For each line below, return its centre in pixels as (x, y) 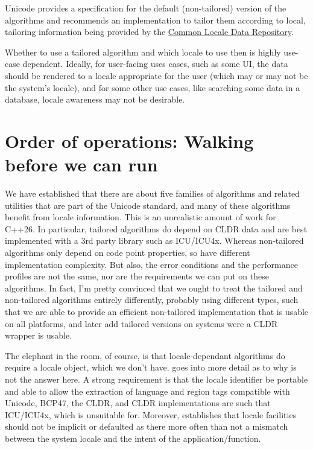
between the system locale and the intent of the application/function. (133, 438)
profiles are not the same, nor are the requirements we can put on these (137, 276)
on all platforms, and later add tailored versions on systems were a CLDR (141, 323)
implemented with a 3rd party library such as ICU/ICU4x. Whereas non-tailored (154, 240)
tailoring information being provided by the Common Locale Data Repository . (149, 32)
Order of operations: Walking (129, 140)
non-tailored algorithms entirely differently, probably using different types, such (152, 300)
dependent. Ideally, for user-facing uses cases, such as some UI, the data (155, 64)
